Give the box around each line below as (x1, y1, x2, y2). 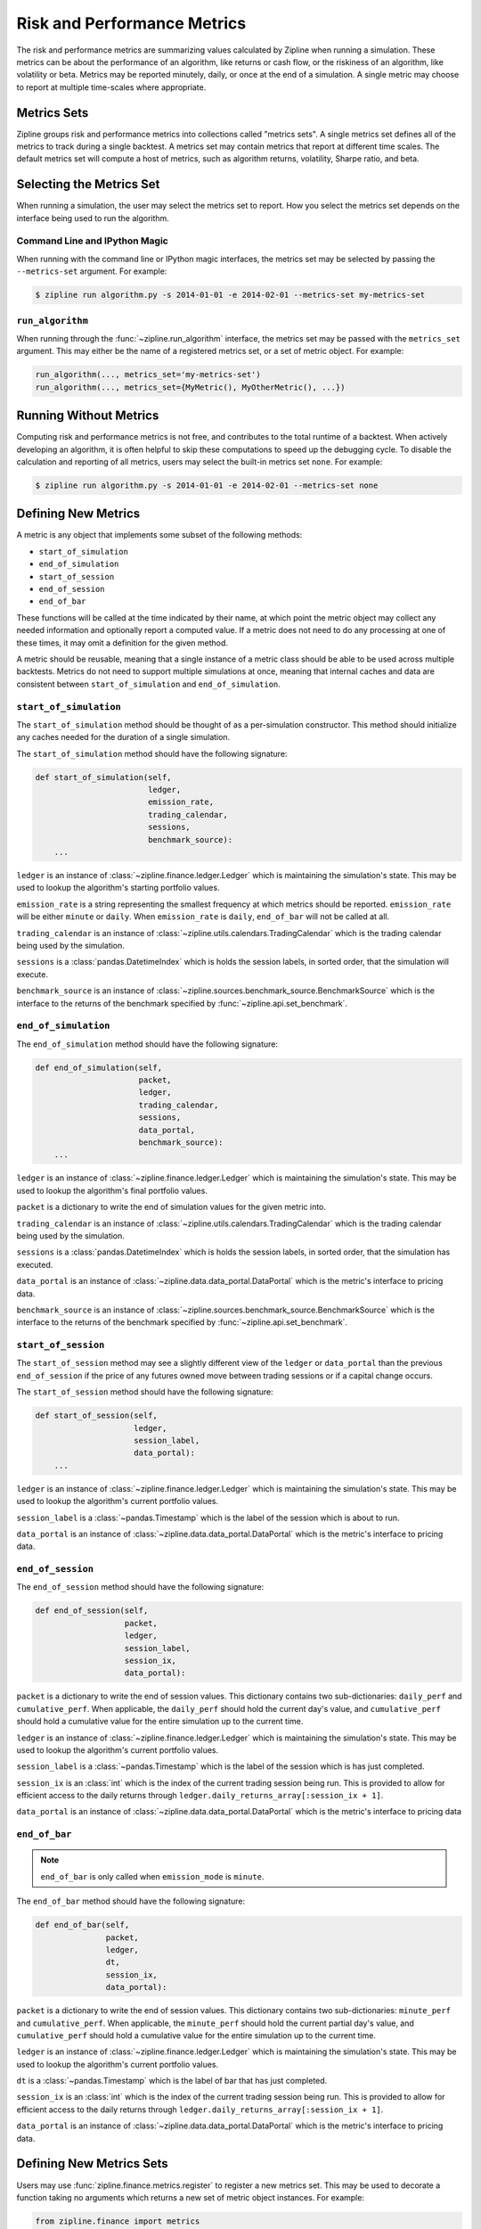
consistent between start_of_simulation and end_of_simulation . (16, 679, 281, 689)
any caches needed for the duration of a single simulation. (16, 732, 231, 743)
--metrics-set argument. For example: (16, 266, 167, 276)
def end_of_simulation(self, (35, 1062, 163, 1073)
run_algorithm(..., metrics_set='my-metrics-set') (35, 370, 262, 380)
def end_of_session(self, (35, 1606, 149, 1616)
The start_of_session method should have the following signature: (16, 1386, 273, 1397)
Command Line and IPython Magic (16, 234, 168, 247)
